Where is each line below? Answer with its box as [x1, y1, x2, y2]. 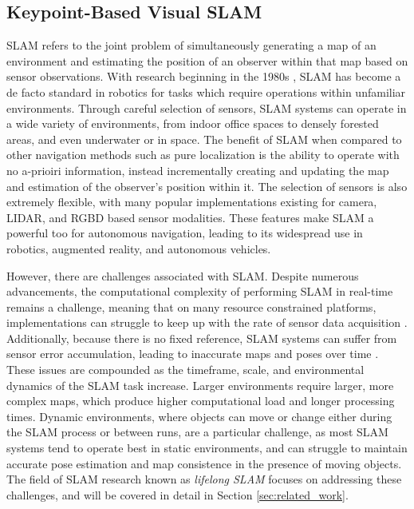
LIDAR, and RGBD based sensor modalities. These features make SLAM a [6, 209, 374, 225]
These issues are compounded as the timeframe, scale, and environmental [6, 361, 365, 378]
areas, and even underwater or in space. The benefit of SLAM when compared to [6, 130, 402, 147]
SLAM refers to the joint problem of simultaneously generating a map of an [6, 37, 377, 54]
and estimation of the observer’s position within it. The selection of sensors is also [6, 177, 408, 194]
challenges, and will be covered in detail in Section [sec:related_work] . [6, 486, 349, 503]
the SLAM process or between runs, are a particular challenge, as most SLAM [6, 424, 388, 440]
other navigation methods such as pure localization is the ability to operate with [6, 146, 400, 163]
